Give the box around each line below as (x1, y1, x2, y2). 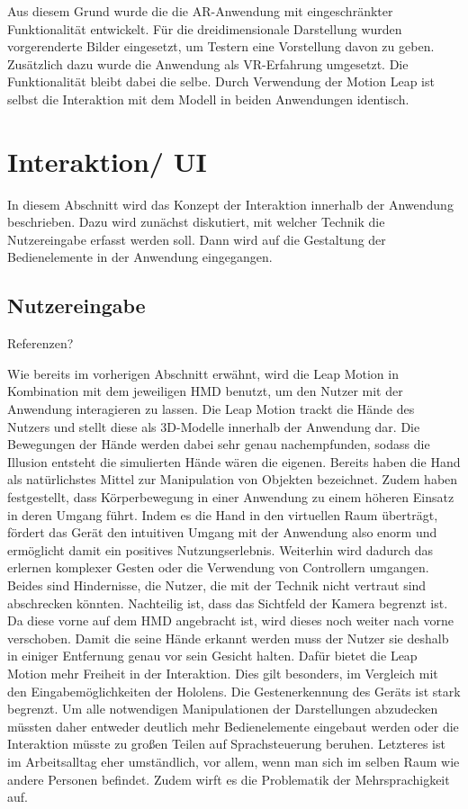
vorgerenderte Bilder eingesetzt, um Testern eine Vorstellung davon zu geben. (7, 37, 435, 56)
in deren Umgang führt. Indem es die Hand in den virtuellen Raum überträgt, (7, 505, 438, 524)
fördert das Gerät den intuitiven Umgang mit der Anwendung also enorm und (7, 523, 437, 542)
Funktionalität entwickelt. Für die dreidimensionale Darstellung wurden (7, 19, 402, 38)
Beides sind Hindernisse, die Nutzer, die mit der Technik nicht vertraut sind (7, 575, 427, 594)
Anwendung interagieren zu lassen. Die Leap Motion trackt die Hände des (7, 400, 415, 418)
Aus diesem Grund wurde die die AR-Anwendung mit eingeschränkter (7, 2, 393, 20)
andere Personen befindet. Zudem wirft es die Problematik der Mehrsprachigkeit (7, 769, 450, 788)
